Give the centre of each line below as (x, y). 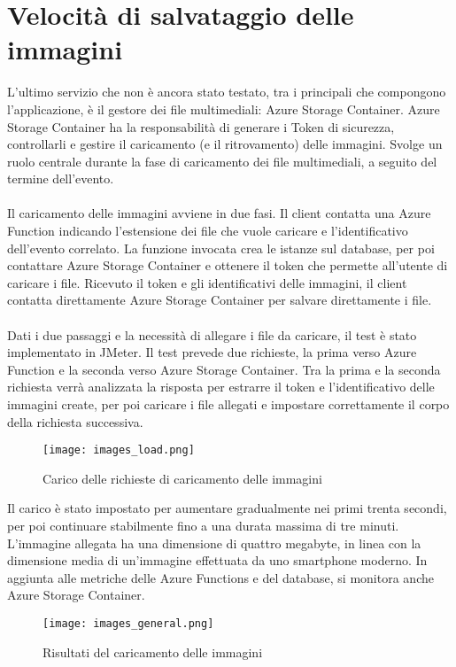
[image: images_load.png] (119, 450)
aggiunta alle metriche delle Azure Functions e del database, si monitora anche (220, 577)
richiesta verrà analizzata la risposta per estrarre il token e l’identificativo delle (221, 387)
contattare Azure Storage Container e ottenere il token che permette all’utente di (228, 265)
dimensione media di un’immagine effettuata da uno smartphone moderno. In (217, 560)
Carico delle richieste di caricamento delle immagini (182, 478)
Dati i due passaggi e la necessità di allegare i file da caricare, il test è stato (212, 334)
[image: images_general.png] (128, 624)
